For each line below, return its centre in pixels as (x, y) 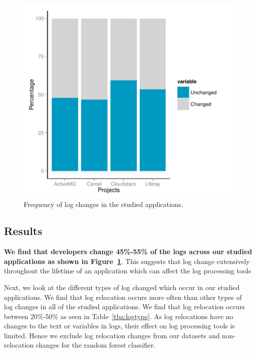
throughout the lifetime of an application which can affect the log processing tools (128, 271)
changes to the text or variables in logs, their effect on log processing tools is (119, 326)
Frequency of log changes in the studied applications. (104, 204)
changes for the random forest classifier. (96, 345)
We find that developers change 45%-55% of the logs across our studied (128, 251)
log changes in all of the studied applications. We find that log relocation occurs (125, 307)
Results (23, 231)
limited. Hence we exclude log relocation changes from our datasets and (112, 335)
